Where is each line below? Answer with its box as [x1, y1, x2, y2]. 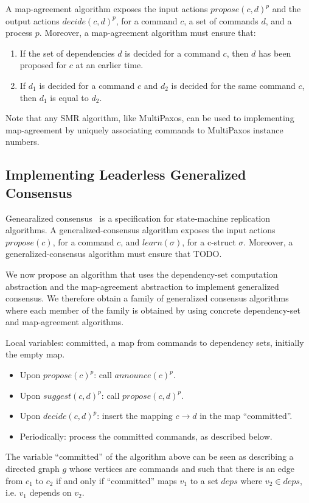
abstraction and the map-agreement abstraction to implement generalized [5, 280, 279, 292]
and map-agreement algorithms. [5, 315, 124, 328]
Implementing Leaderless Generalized [5, 165, 246, 184]
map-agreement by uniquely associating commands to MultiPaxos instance [5, 123, 283, 136]
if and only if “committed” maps [56, 474, 177, 487]
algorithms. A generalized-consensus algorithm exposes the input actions [5, 223, 276, 236]
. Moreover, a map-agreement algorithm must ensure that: [39, 26, 256, 39]
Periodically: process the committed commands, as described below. [19, 429, 273, 442]
